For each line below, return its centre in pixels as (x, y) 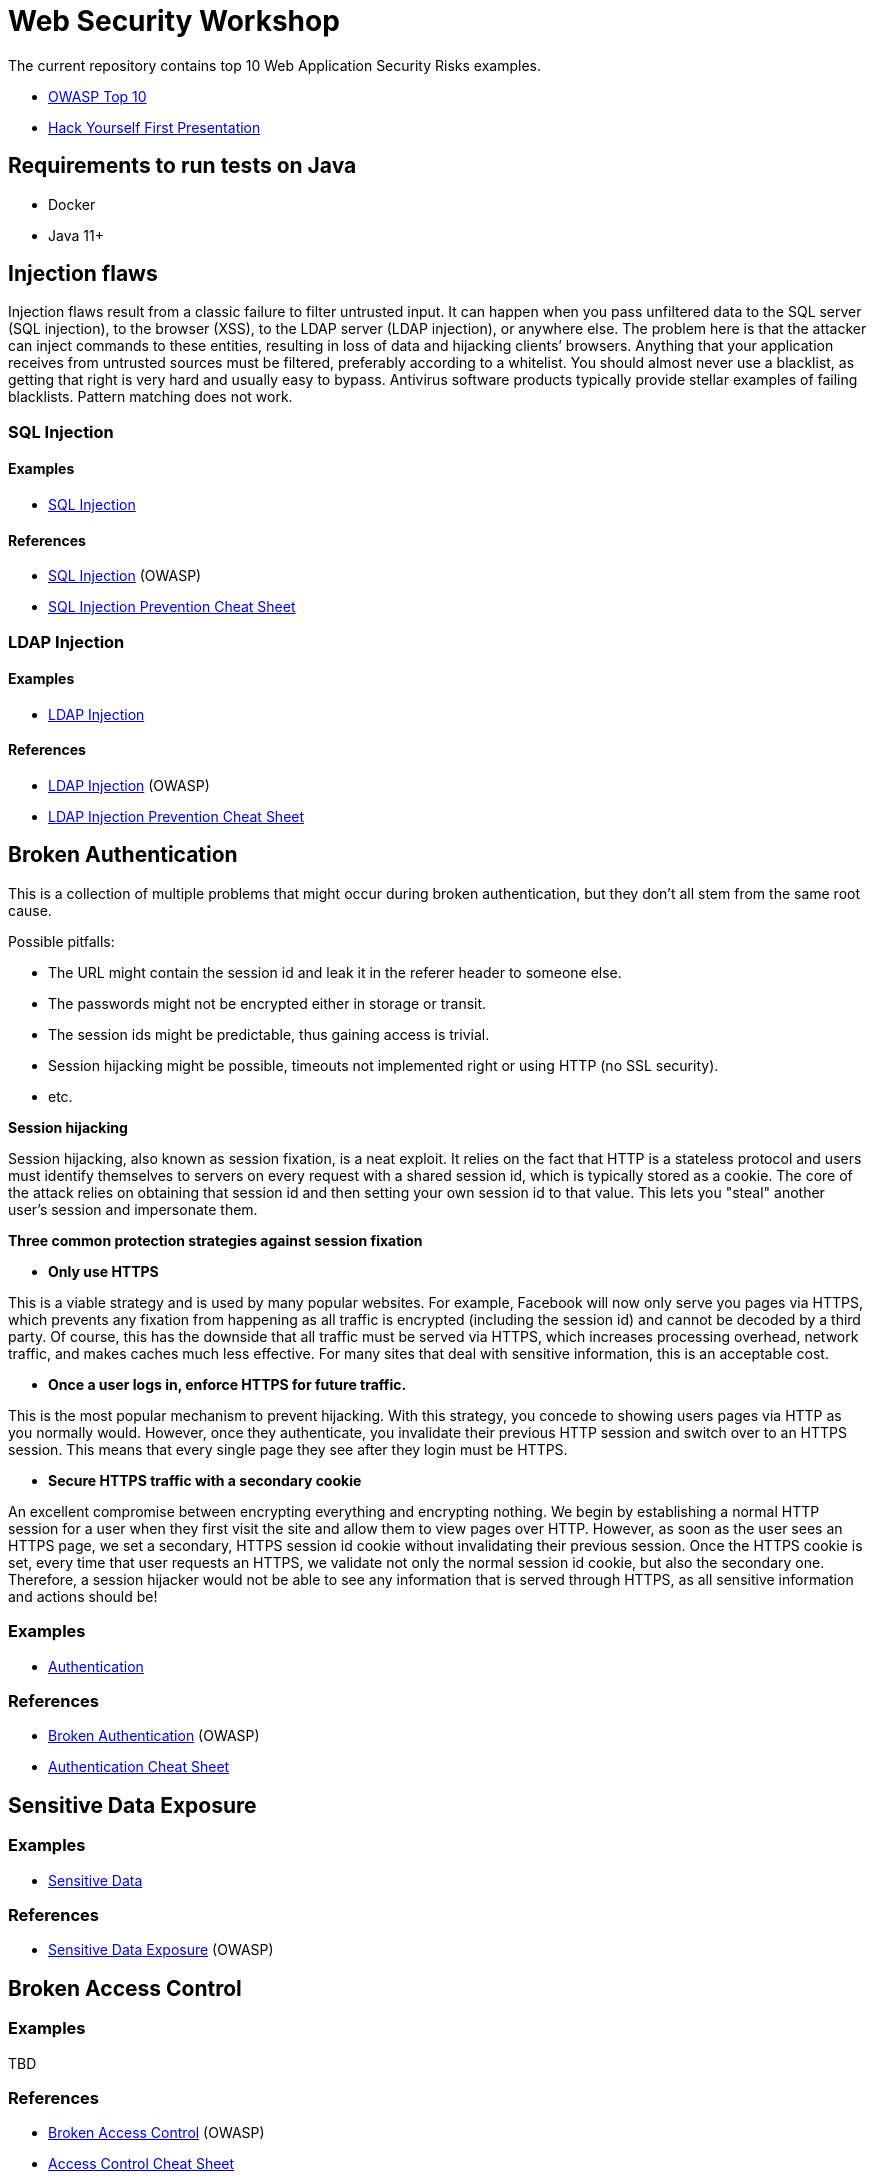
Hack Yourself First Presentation (154, 127)
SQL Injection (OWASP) (125, 576)
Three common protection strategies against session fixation (215, 1240)
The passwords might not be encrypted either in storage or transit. (267, 1003)
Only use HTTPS (103, 1271)
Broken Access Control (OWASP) (156, 2133)
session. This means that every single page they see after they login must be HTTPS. (288, 1449)
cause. (30, 910)
